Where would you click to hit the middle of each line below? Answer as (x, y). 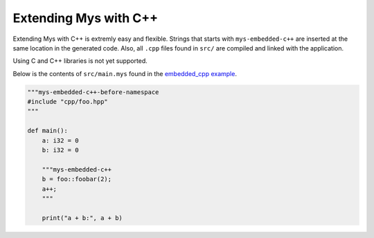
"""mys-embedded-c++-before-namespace (93, 92)
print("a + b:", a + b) (82, 218)
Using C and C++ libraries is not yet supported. (80, 61)
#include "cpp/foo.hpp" (68, 102)
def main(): (48, 131)
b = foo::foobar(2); (77, 179)
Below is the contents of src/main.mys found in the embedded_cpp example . (125, 73)
